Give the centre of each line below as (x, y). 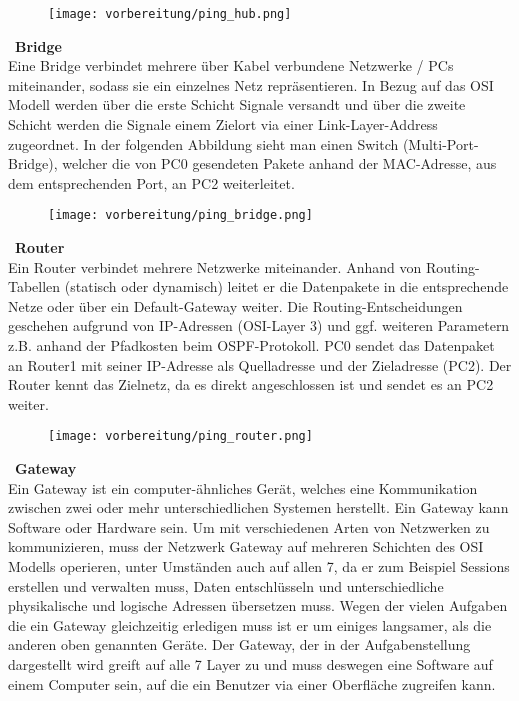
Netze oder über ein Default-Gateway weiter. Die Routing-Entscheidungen (235, 305)
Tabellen (34, 286)
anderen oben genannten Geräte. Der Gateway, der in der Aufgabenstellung (239, 644)
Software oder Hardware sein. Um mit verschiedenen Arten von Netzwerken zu (249, 526)
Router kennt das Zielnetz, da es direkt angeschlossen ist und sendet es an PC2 (251, 384)
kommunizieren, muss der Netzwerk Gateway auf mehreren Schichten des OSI (246, 546)
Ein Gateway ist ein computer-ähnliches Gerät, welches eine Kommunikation (243, 487)
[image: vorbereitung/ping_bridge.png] (180, 215)
